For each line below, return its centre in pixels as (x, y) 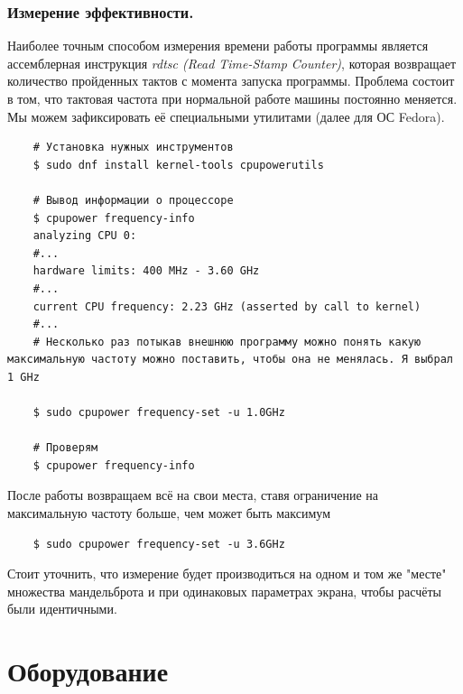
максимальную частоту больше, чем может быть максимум (169, 513)
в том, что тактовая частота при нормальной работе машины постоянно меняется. (232, 98)
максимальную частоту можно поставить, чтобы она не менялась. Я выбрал (230, 360)
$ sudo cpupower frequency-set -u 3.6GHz (159, 544)
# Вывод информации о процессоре (133, 200)
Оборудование (88, 671)
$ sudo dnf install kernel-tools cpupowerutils (178, 165)
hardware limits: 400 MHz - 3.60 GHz (146, 271)
